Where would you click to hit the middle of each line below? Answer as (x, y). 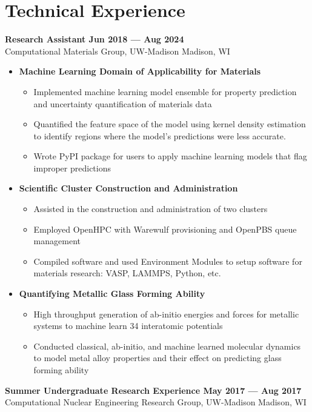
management (57, 241)
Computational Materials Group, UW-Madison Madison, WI (118, 51)
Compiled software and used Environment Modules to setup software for (168, 261)
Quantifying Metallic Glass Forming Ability (112, 294)
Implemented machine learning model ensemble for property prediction (165, 91)
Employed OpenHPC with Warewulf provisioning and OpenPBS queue (165, 229)
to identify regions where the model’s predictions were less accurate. (160, 135)
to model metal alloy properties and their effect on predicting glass (158, 358)
